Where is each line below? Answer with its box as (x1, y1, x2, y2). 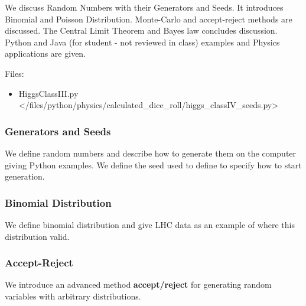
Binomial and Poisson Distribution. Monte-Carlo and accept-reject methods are (5, 12, 292, 25)
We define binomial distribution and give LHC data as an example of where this (5, 218, 295, 230)
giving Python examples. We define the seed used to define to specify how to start (5, 158, 302, 171)
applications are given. (5, 47, 86, 60)
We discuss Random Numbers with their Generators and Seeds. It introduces (5, 1, 284, 13)
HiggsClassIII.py (18, 87, 79, 99)
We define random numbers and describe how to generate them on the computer (5, 147, 297, 159)
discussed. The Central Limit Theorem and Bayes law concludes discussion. (5, 24, 278, 37)
